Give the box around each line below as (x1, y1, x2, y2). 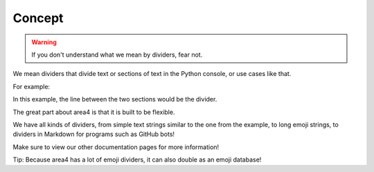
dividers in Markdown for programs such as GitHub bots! (12, 130, 175, 138)
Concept (12, 10, 64, 26)
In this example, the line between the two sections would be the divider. (12, 95, 217, 104)
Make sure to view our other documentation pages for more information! (12, 142, 220, 151)
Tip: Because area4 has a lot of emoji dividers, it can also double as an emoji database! (12, 155, 262, 164)
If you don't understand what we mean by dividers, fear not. (31, 50, 203, 59)
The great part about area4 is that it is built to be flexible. (12, 108, 175, 116)
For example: (12, 82, 51, 90)
